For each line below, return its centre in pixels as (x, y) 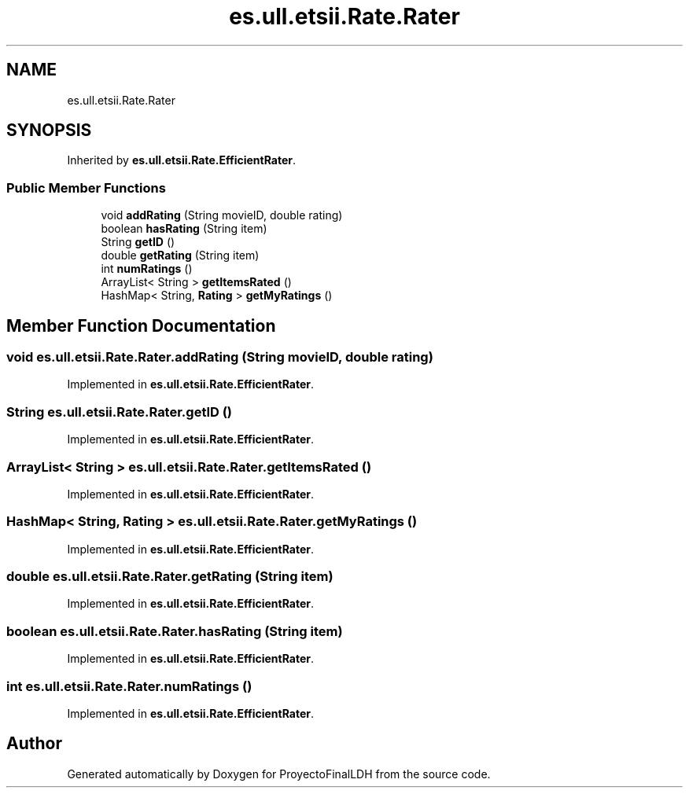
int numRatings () (147, 269)
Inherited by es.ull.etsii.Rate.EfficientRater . (182, 160)
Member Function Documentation (141, 325)
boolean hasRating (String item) (184, 229)
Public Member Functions (86, 187)
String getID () (138, 242)
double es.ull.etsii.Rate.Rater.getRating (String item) (170, 577)
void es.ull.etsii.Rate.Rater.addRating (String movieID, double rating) (220, 357)
